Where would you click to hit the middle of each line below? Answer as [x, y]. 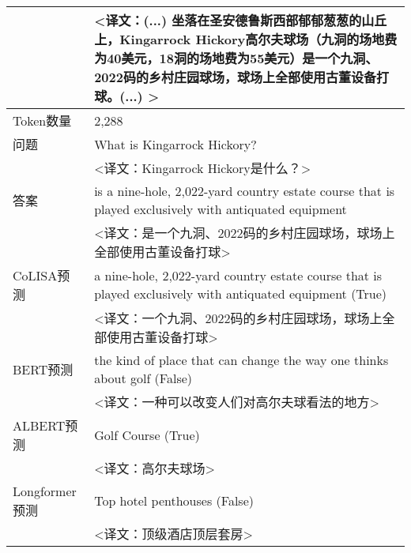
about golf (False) [143, 378]
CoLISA [35, 275]
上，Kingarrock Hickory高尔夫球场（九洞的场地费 [246, 39]
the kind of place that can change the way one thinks [241, 360]
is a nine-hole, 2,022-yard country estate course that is [245, 191]
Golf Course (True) [147, 434]
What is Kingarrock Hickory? [175, 144]
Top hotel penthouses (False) [174, 500]
